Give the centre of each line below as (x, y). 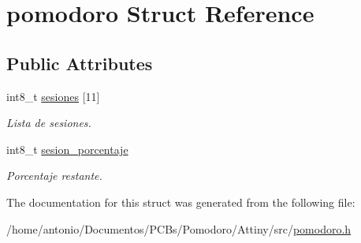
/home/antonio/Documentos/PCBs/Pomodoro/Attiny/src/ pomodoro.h (179, 228)
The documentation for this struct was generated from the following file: (181, 202)
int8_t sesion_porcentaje (67, 149)
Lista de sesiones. (49, 123)
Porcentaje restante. (54, 176)
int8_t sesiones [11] (53, 96)
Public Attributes (80, 63)
